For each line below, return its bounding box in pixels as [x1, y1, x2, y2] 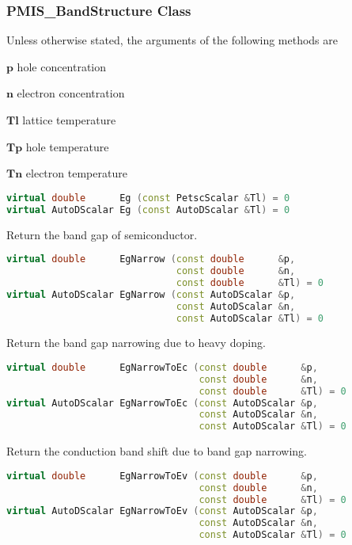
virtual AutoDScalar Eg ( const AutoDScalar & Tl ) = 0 [6, 204, 290, 215]
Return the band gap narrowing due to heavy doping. [6, 334, 266, 351]
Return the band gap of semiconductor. [6, 226, 198, 242]
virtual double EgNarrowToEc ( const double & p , [6, 361, 318, 373]
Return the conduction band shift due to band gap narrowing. [6, 443, 308, 459]
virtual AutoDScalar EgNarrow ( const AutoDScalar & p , [6, 288, 296, 300]
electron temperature [25, 165, 127, 181]
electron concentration [17, 85, 125, 101]
